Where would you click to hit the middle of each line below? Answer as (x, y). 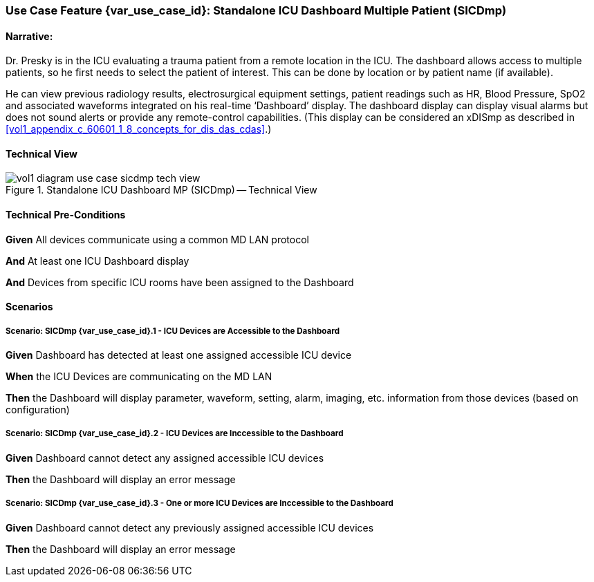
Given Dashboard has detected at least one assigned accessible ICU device (179, 355)
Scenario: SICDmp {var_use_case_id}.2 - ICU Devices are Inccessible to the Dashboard (175, 434)
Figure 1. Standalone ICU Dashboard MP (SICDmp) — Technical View (161, 190)
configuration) (38, 410)
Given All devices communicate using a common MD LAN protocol (157, 239)
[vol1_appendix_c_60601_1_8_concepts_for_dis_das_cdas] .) (139, 129)
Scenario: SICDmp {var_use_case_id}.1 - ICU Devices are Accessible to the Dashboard (173, 331)
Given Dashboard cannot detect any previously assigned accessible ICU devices (190, 527)
